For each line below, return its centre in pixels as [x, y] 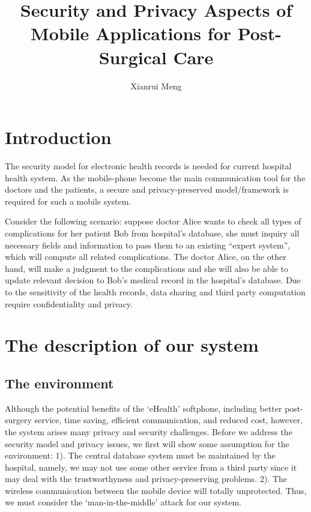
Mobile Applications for [131, 33]
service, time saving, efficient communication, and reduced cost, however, [168, 420]
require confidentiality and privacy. [69, 303]
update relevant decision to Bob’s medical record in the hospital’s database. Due [153, 280]
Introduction [58, 137]
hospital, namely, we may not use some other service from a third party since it [151, 467]
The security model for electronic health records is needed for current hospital [148, 166]
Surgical [133, 57]
